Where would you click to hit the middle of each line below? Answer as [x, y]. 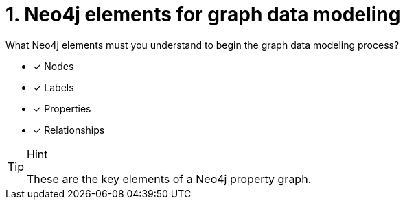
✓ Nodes [54, 66]
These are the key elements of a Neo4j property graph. [169, 179]
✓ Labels [54, 87]
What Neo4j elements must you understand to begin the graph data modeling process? [202, 45]
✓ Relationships [69, 130]
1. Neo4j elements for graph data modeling [203, 14]
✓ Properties [62, 108]
